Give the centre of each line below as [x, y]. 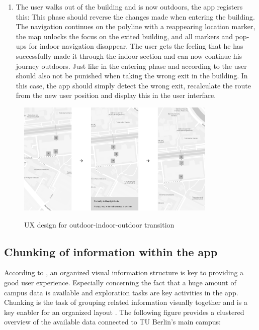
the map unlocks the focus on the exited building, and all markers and [124, 36]
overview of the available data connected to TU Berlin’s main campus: [112, 322]
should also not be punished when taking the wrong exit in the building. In [132, 76]
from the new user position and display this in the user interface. [116, 95]
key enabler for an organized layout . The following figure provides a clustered [124, 312]
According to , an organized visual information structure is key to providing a [124, 272]
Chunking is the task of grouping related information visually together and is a [126, 302]
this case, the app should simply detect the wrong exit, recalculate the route [133, 85]
